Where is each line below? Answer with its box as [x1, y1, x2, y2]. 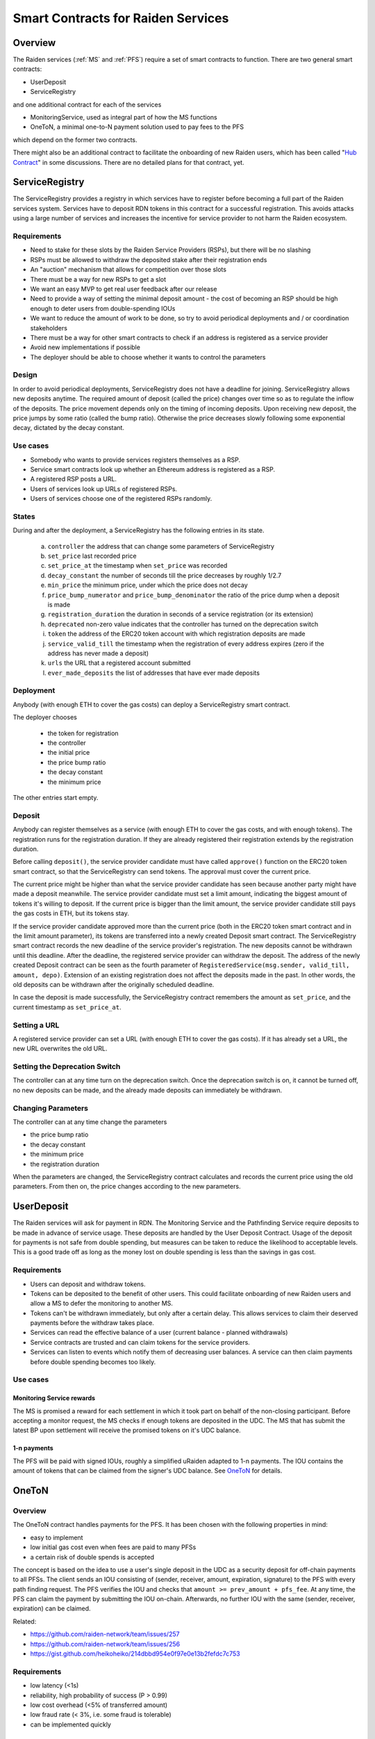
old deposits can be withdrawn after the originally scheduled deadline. [12, 980, 215, 988]
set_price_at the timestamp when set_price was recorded [47, 561, 228, 570]
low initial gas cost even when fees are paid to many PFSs [30, 1543, 197, 1551]
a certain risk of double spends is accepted [30, 1553, 154, 1561]
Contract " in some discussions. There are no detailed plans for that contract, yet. [12, 158, 244, 166]
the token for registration [47, 729, 119, 737]
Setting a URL [12, 1020, 60, 1029]
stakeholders [30, 323, 67, 332]
